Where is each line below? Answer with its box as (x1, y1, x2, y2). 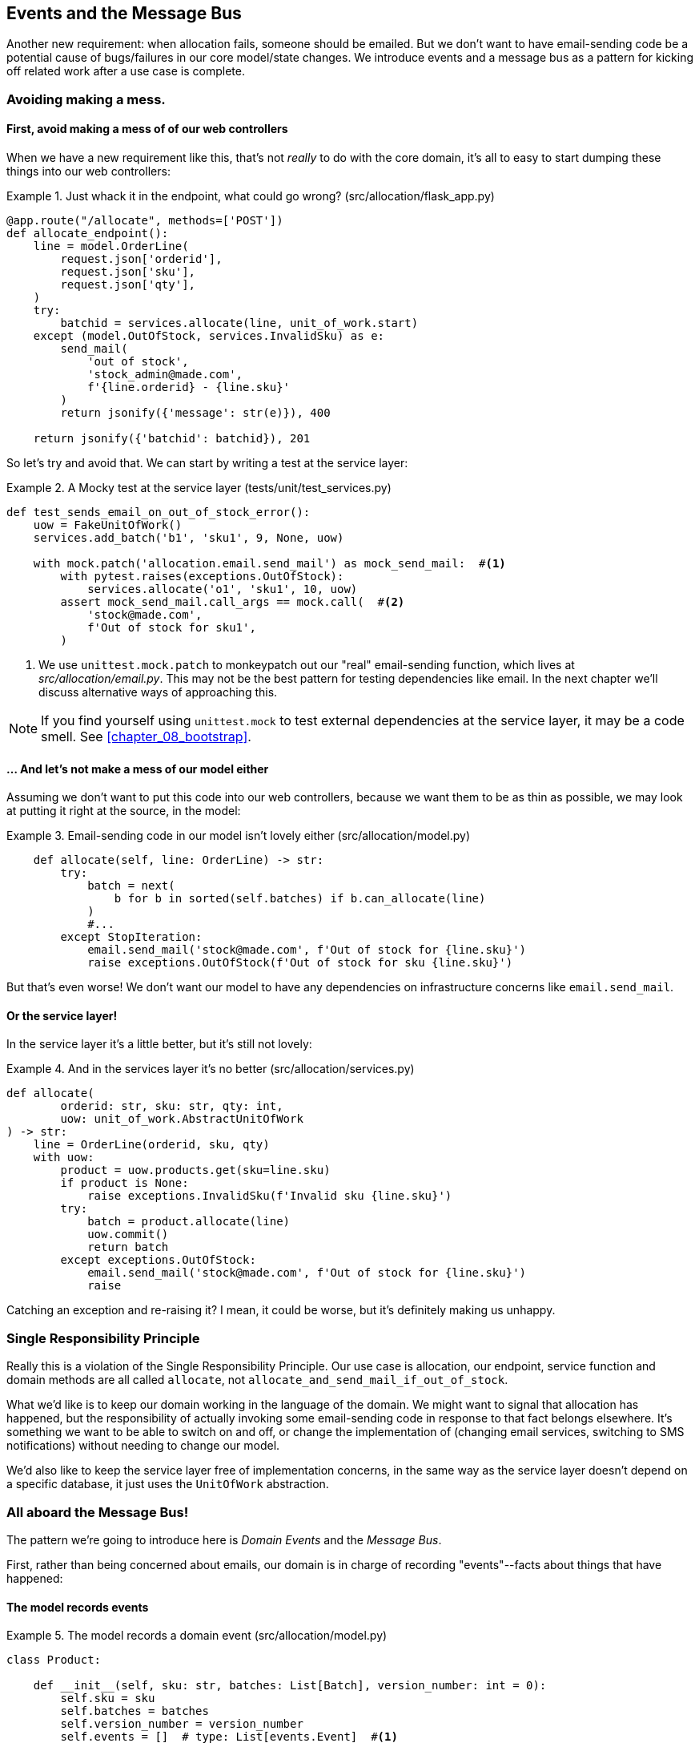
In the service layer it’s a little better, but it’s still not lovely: (6, 1037, 312, 1051)
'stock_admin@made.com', (87, 368, 243, 381)
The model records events (6, 1600, 149, 1614)
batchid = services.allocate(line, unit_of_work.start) (60, 317, 419, 330)
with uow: (33, 1151, 94, 1164)
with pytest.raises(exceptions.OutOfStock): (60, 570, 344, 583)
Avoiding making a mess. (6, 91, 166, 107)
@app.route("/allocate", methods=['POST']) (6, 214, 283, 228)
